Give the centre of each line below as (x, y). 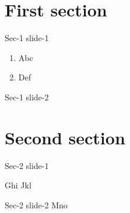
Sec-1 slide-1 (27, 38)
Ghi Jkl (18, 185)
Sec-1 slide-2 (27, 97)
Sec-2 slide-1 (27, 165)
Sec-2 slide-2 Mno (36, 204)
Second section (65, 137)
